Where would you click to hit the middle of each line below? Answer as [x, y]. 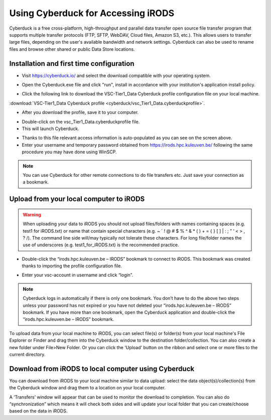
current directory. [27, 354]
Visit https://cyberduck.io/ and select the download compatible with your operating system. [116, 75]
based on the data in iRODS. [38, 411]
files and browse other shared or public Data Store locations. [72, 49]
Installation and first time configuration [72, 64]
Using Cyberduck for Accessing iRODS [92, 13]
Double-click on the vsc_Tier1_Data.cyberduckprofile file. [81, 122]
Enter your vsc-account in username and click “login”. [78, 275]
